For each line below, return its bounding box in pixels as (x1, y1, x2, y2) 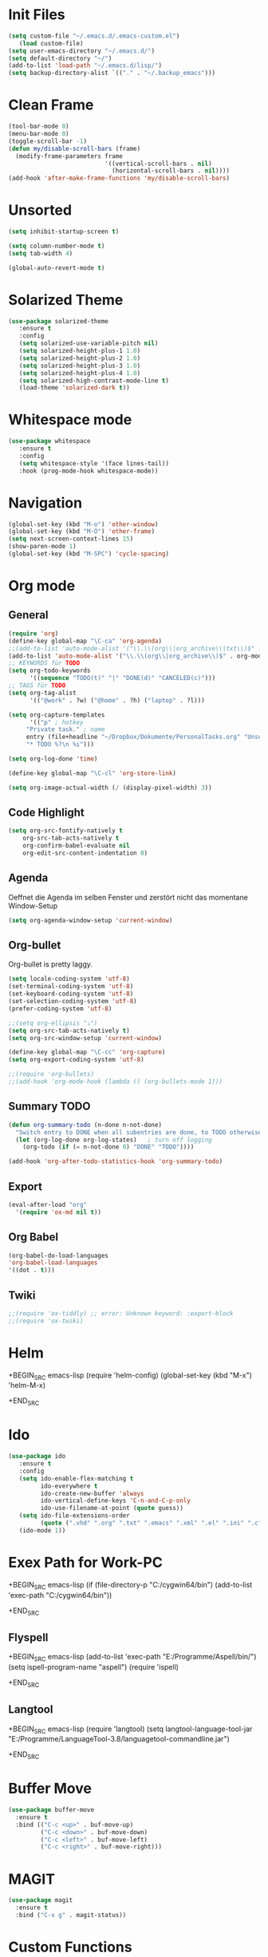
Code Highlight (8, 806, 85, 820)
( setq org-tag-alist (8, 689, 77, 697)
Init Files (8, 6, 65, 24)
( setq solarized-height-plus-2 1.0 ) (18, 354, 141, 362)
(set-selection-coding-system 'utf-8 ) (8, 998, 137, 1006)
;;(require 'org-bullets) (8, 1070, 94, 1078)
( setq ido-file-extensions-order (18, 1512, 130, 1520)
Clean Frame (8, 96, 94, 114)
